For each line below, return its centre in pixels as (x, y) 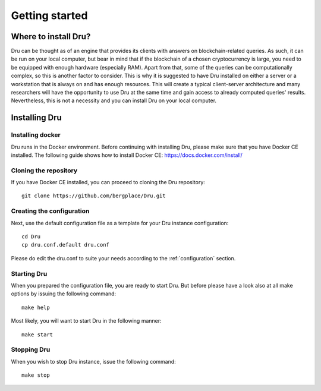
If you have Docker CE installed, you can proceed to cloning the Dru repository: (108, 182)
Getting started (49, 15)
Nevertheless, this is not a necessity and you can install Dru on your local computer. (114, 100)
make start (37, 335)
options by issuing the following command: (64, 294)
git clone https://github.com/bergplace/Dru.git (94, 196)
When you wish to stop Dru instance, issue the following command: (94, 361)
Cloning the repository (44, 171)
